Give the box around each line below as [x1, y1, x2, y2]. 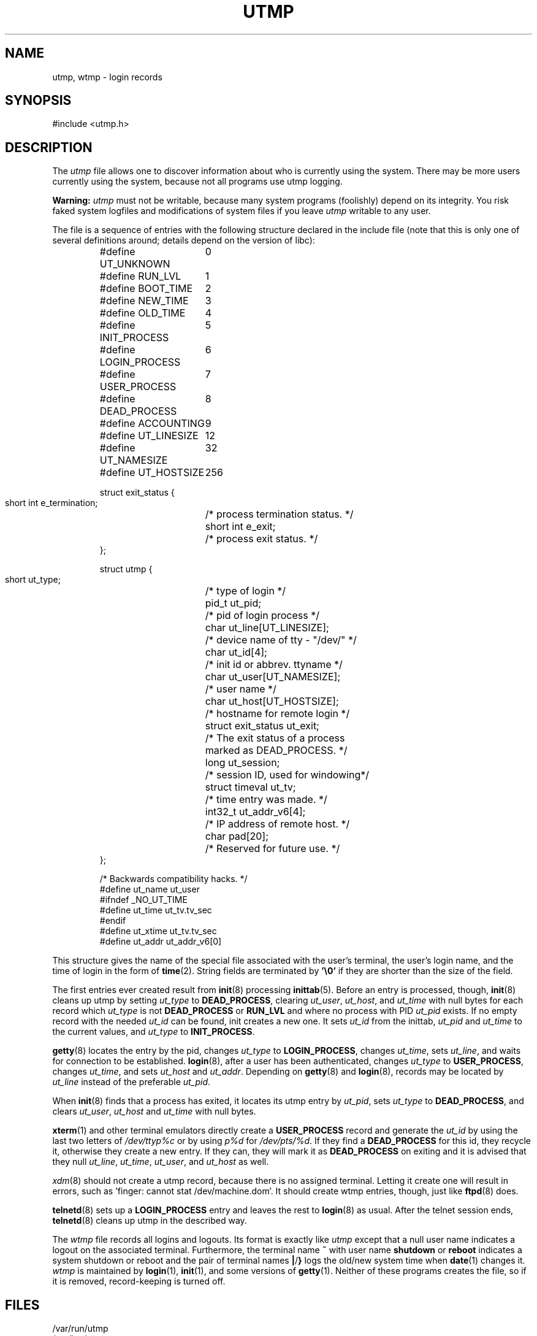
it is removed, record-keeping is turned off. [52, 1276, 226, 1287]
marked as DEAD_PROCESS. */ [205, 744, 348, 757]
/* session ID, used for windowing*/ [205, 769, 370, 781]
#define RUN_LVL [99, 270, 181, 283]
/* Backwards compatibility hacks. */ [99, 873, 248, 885]
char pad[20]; [205, 830, 268, 843]
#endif [99, 915, 126, 926]
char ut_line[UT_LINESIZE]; [205, 621, 329, 634]
